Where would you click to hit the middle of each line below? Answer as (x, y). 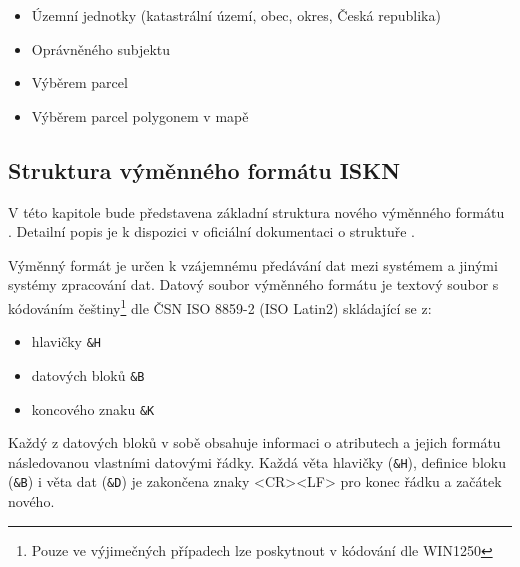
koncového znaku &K (93, 408)
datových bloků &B (88, 374)
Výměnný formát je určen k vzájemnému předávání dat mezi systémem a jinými (253, 264)
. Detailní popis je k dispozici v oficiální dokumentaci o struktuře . (211, 231)
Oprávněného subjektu (101, 48)
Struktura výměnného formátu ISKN (204, 169)
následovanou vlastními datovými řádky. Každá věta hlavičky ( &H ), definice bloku (257, 461)
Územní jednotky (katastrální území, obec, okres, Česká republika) (236, 15)
